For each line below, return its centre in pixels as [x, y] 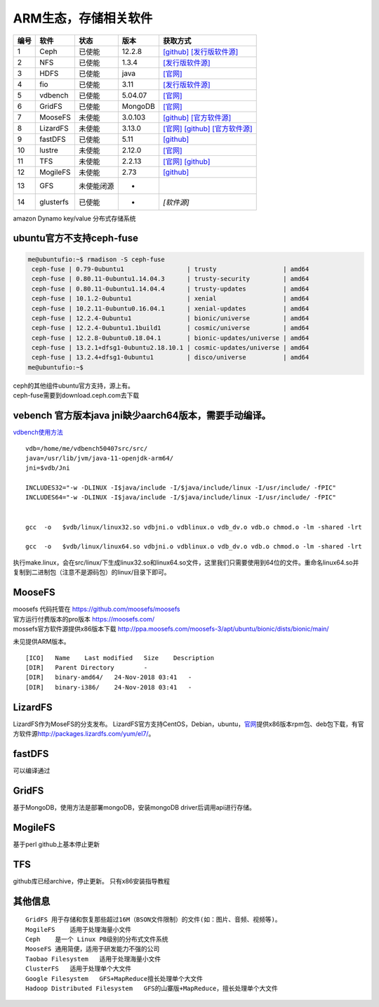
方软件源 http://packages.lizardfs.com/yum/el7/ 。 [84, 734]
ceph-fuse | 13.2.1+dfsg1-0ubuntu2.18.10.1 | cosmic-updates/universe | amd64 [171, 348]
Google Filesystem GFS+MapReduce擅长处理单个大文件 [114, 979]
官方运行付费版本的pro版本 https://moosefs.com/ [84, 619]
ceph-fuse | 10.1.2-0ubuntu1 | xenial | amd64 [171, 299]
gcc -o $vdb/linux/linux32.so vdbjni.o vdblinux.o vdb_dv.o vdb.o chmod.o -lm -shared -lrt [194, 527]
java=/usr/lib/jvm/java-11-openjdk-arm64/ [100, 458]
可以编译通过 [32, 771]
